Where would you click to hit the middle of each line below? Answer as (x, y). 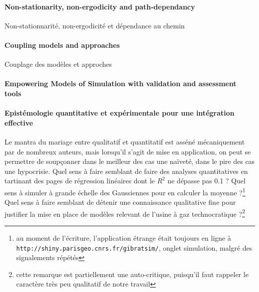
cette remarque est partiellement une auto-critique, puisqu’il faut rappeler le (132, 274)
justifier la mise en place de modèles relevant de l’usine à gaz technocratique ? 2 (125, 213)
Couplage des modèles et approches (58, 64)
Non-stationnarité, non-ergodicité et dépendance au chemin (95, 25)
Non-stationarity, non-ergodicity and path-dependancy (100, 6)
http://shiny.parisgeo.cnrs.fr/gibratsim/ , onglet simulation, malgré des (134, 247)
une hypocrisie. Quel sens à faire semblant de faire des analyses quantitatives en (126, 171)
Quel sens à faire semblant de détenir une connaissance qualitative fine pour (120, 202)
